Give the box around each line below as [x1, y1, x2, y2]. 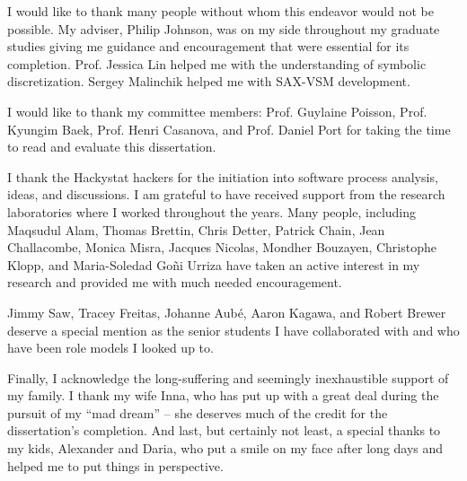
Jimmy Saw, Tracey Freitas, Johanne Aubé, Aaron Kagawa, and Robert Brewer [7, 302, 446, 321]
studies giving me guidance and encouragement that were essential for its [7, 37, 410, 56]
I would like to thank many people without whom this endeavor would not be [7, 2, 434, 20]
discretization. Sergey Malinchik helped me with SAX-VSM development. [7, 72, 410, 91]
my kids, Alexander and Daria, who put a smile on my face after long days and [7, 439, 444, 458]
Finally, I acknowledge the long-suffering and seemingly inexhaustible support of [7, 368, 449, 387]
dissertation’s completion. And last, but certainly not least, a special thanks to [7, 421, 441, 440]
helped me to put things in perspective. [7, 456, 224, 475]
